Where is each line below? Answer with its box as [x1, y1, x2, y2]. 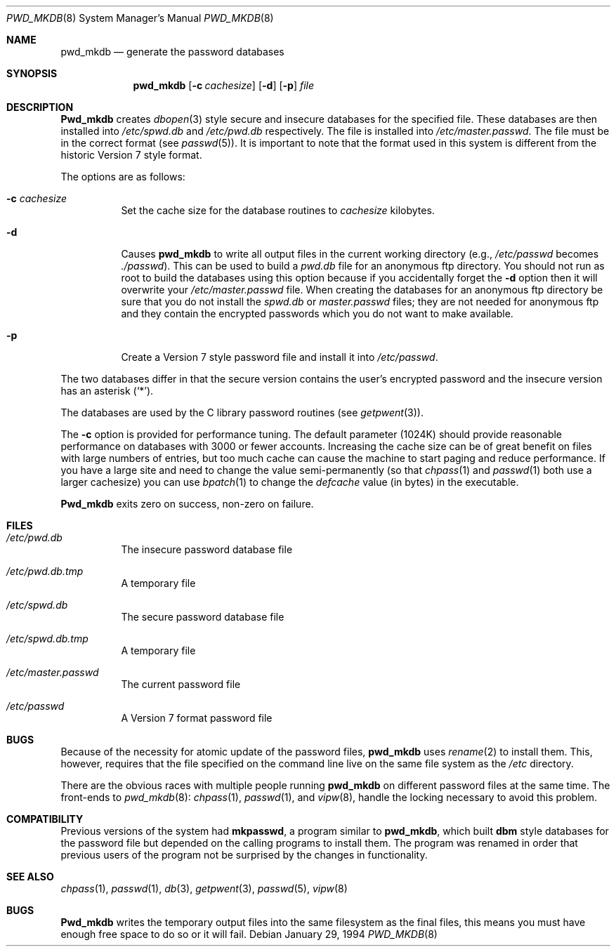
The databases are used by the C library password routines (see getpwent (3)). [60, 406, 424, 418]
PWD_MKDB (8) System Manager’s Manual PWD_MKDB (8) [6, 12, 274, 24]
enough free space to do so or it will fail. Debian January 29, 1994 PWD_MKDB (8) [60, 928, 438, 940]
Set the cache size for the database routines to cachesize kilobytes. [121, 204, 435, 216]
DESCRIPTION [6, 101, 74, 113]
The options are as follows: [60, 171, 185, 183]
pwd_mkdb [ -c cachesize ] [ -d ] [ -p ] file [133, 79, 315, 91]
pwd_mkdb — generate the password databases [60, 46, 284, 58]
